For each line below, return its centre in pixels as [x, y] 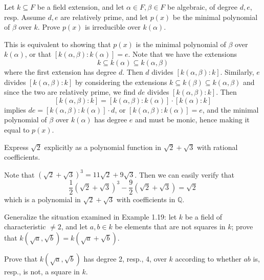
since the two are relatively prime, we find [70, 92]
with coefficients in [146, 199]
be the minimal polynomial [215, 17]
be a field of [204, 216]
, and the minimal [230, 109]
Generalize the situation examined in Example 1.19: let [91, 216]
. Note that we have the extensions [182, 54]
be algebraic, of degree [202, 7]
